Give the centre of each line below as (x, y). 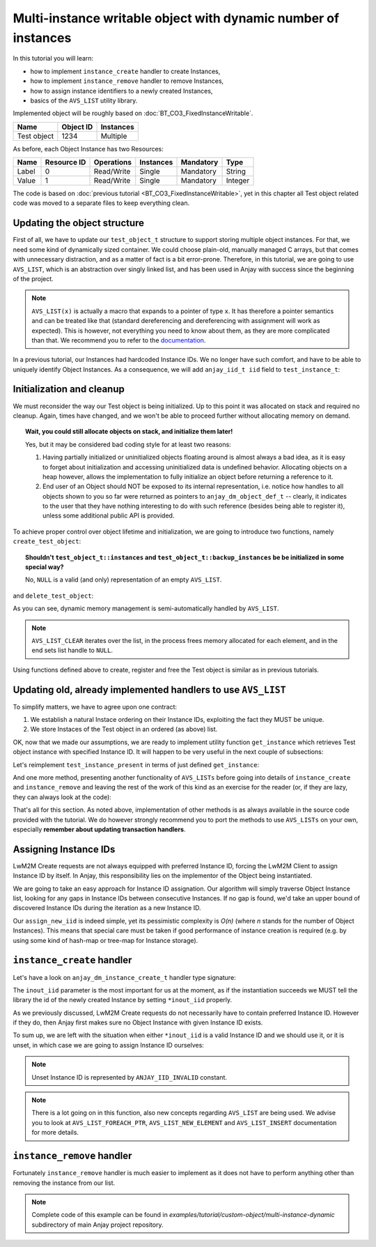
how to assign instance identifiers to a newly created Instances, (122, 91)
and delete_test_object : (53, 596)
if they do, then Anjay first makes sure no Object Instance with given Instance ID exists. (138, 1022)
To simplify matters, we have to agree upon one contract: (95, 706)
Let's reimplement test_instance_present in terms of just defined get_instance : (136, 764)
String (236, 172)
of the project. (33, 278)
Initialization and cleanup (69, 390)
